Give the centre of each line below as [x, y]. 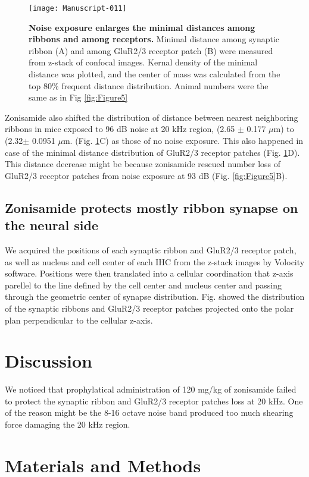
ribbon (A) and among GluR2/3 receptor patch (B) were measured [151, 50]
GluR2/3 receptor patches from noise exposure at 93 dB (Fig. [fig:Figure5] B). [146, 175]
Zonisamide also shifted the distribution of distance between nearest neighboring [152, 117]
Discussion [49, 361]
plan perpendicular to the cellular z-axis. [79, 320]
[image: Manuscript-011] [78, 8]
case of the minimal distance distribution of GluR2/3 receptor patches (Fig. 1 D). [152, 152]
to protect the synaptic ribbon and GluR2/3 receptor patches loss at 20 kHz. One [154, 401]
